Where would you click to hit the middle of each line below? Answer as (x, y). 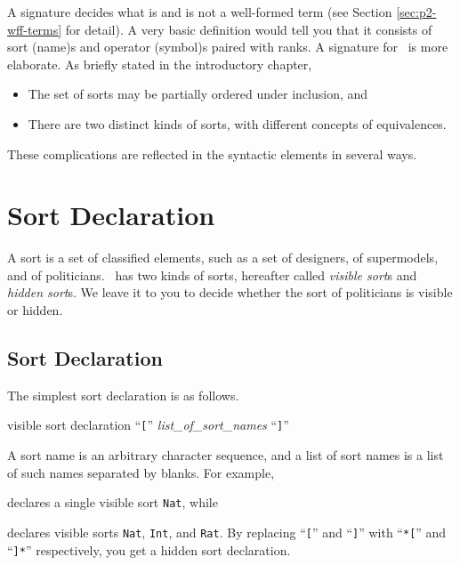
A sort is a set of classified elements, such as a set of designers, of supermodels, (223, 258)
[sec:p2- (416, 12)
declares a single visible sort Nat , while (113, 502)
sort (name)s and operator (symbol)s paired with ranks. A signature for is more (228, 47)
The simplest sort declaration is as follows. (123, 395)
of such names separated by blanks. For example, (141, 472)
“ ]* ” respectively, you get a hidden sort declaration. (149, 549)
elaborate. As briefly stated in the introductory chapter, (160, 64)
